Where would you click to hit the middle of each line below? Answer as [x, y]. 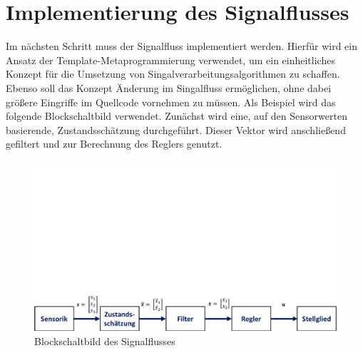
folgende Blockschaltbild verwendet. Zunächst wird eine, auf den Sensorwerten [177, 116]
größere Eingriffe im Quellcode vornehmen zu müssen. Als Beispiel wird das [171, 102]
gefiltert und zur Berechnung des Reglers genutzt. [114, 144]
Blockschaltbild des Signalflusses [105, 341]
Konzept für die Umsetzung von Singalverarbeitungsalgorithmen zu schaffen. [173, 74]
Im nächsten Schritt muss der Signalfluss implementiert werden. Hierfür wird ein [181, 46]
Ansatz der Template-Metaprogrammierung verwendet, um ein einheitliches [170, 60]
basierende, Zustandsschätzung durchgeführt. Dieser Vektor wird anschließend [176, 129]
